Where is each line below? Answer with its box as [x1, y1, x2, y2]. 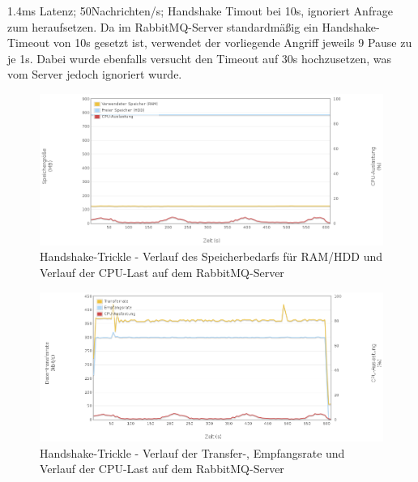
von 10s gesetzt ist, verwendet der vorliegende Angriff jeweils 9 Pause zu [53, 34, 412, 51]
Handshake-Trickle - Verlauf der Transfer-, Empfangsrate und [40, 444, 345, 461]
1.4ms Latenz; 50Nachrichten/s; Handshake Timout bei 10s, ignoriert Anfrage [7, 2, 393, 19]
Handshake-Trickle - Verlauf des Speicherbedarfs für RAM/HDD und [40, 248, 382, 265]
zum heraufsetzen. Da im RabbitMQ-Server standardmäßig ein [7, 18, 318, 35]
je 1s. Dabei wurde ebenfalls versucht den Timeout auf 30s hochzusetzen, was [7, 49, 391, 66]
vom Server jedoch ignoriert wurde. [7, 66, 182, 83]
